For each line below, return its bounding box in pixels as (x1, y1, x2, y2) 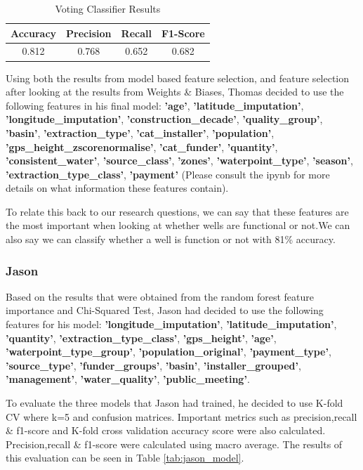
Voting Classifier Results (55, 1, 161, 15)
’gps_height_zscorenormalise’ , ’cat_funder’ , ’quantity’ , (6, 139, 278, 154)
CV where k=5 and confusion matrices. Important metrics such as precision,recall (6, 409, 357, 424)
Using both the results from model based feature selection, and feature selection (6, 70, 350, 85)
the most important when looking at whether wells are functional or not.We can (6, 218, 350, 233)
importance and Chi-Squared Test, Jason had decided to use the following (6, 303, 324, 318)
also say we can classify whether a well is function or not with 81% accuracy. (6, 232, 336, 247)
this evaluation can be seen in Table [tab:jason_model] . (6, 450, 244, 465)
